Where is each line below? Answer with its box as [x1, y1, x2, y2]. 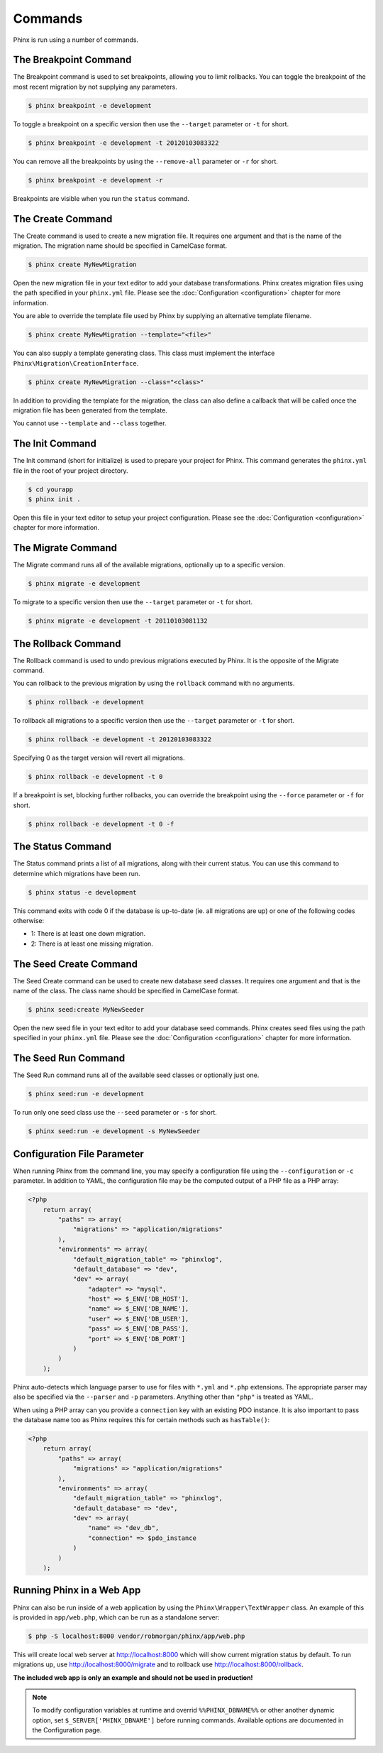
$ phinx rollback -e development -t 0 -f [28, 820, 174, 828]
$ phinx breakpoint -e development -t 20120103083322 [28, 138, 219, 147]
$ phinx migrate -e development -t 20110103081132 [28, 617, 209, 625]
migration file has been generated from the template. [13, 405, 168, 415]
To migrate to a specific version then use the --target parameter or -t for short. [13, 598, 253, 606]
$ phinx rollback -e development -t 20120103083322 [28, 736, 212, 743]
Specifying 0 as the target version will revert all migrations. [13, 753, 185, 763]
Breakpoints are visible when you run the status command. [13, 194, 189, 202]
